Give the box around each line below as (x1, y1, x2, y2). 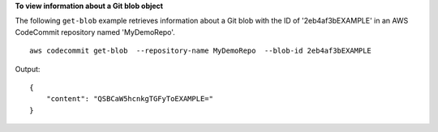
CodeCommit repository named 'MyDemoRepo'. (15, 27, 176, 36)
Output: (15, 64, 41, 74)
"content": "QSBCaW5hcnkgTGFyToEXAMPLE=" (45, 94, 214, 104)
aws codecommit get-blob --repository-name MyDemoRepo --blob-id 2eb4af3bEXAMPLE (29, 46, 372, 56)
